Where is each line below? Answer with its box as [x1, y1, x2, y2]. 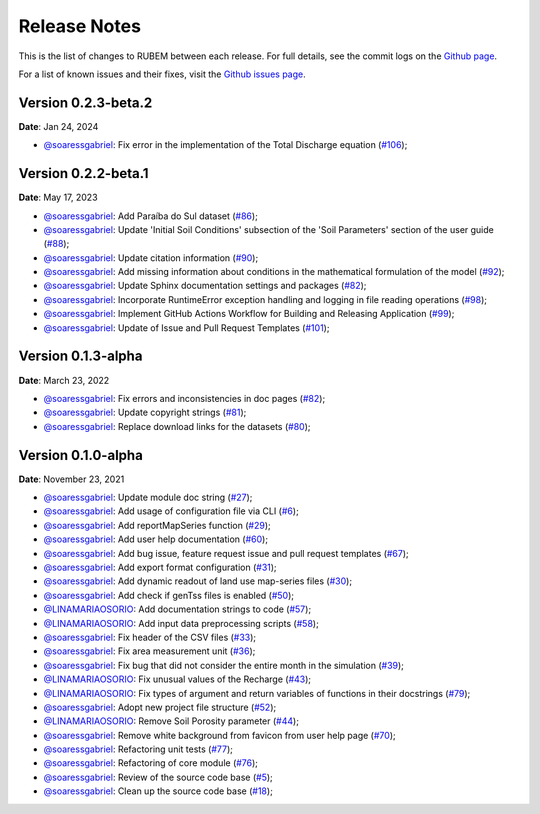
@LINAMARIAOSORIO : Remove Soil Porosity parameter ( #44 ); [43, 715, 300, 727]
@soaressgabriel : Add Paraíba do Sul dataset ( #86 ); [43, 210, 259, 222]
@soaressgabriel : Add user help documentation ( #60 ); [43, 533, 269, 545]
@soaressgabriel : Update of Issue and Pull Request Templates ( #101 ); [43, 321, 330, 334]
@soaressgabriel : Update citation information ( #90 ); [43, 251, 259, 264]
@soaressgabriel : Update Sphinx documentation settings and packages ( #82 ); [43, 280, 367, 292]
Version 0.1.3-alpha [18, 348, 143, 365]
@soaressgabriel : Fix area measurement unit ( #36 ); [43, 645, 256, 657]
